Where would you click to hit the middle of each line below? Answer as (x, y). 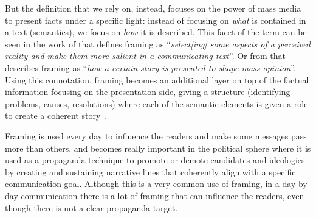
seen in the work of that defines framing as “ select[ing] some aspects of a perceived (158, 44)
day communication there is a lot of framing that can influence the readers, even (155, 195)
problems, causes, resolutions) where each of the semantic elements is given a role (156, 103)
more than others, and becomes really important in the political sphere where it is (158, 148)
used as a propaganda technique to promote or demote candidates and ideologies (155, 160)
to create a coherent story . (56, 115)
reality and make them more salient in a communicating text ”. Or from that (146, 56)
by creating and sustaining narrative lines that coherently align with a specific (150, 171)
